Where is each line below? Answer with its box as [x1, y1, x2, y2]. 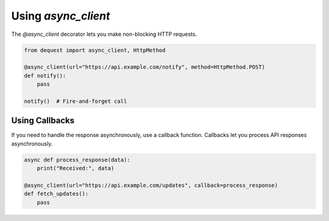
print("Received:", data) [37, 165, 115, 172]
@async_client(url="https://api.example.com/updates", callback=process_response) [24, 181, 278, 189]
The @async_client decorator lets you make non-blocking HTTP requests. [11, 30, 197, 38]
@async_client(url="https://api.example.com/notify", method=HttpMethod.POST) [24, 64, 265, 71]
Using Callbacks [11, 116, 75, 126]
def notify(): [24, 72, 66, 79]
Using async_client [11, 9, 110, 23]
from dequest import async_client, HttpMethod [24, 46, 166, 54]
